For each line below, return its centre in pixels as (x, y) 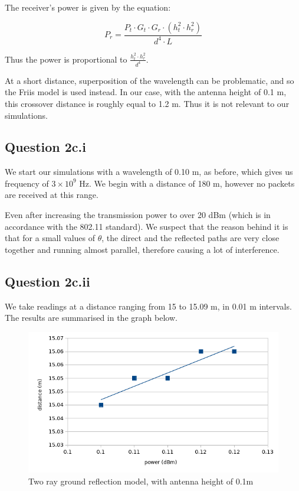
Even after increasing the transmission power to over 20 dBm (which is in (138, 215)
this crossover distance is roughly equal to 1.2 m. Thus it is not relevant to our (147, 103)
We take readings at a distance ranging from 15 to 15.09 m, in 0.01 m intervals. (148, 306)
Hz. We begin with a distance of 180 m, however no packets (187, 183)
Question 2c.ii (47, 281)
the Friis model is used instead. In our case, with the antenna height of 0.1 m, (146, 92)
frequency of (27, 183)
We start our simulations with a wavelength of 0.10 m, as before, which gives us (149, 172)
